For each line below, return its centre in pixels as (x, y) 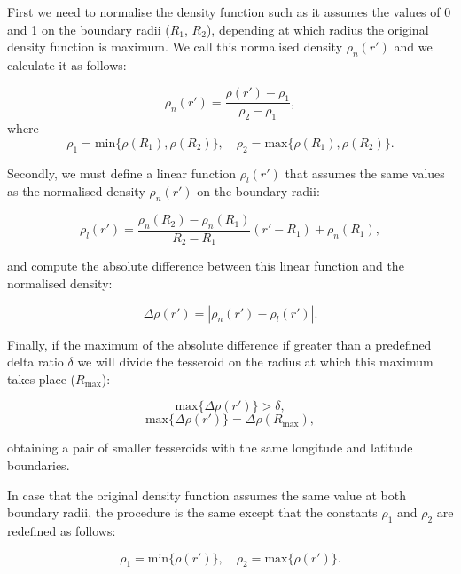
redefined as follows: (62, 531)
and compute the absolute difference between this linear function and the (206, 266)
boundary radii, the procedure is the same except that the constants (192, 512)
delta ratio (35, 362)
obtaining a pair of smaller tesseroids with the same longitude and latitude (210, 448)
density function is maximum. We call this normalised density (175, 47)
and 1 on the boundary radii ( (89, 29)
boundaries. (39, 465)
